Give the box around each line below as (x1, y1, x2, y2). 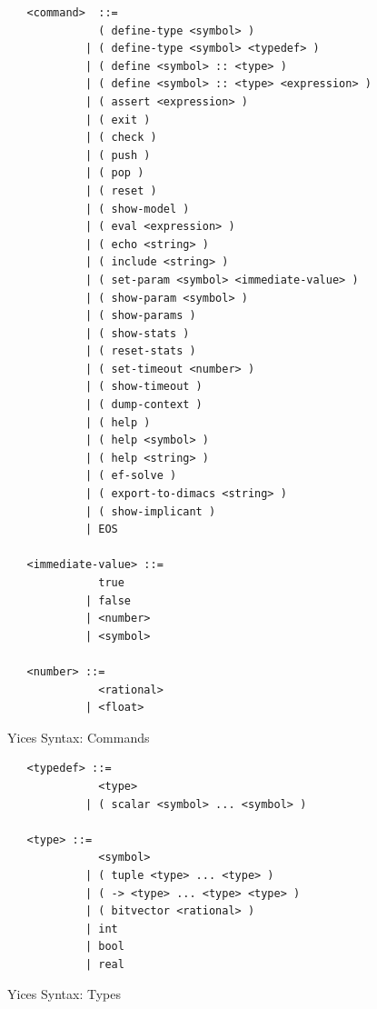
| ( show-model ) (84, 202, 190, 215)
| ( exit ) (84, 113, 151, 126)
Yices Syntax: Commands (7, 727, 150, 746)
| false (84, 594, 132, 607)
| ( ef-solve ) (84, 469, 177, 483)
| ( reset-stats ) (84, 345, 196, 358)
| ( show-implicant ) (84, 504, 216, 518)
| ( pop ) (84, 166, 144, 180)
